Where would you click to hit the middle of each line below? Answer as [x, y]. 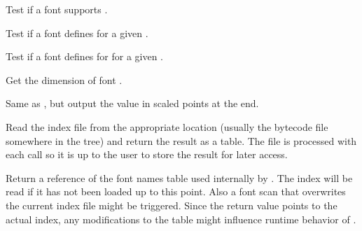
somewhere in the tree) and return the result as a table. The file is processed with [181, 140]
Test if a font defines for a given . [77, 33]
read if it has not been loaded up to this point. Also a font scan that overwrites [176, 191]
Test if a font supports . [57, 9]
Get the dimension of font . [64, 79]
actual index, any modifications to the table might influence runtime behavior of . [181, 219]
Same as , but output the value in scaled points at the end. [132, 103]
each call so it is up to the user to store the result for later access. [147, 154]
